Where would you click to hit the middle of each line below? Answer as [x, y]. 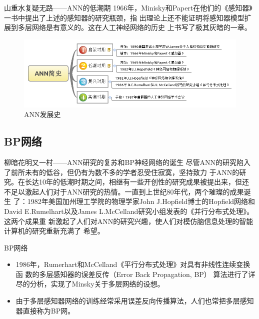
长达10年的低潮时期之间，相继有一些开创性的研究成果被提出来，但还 [137, 182]
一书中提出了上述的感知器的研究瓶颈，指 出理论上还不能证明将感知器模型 [124, 17]
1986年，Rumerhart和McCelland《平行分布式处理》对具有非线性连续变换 [133, 264]
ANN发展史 [42, 114]
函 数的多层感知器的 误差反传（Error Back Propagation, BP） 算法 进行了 [132, 274]
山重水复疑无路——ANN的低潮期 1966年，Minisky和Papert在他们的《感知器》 [128, 7]
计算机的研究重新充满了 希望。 [54, 231]
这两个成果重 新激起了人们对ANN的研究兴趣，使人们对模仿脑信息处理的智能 [129, 221]
